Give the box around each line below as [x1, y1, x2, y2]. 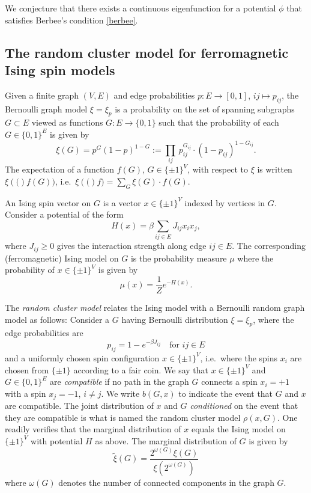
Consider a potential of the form [5, 208, 124, 221]
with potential [31, 434, 83, 447]
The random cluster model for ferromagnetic [5, 43, 289, 61]
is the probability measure [130, 251, 227, 264]
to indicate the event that [178, 387, 273, 399]
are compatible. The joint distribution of [5, 399, 154, 412]
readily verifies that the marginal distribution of [5, 423, 181, 435]
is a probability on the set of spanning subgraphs [115, 102, 295, 115]
